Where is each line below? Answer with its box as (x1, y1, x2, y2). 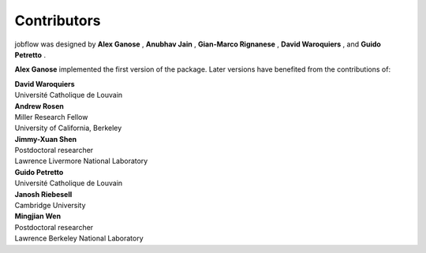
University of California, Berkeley (14, 123, 122, 133)
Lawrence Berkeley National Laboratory (14, 233, 144, 244)
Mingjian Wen (14, 211, 62, 221)
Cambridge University (14, 201, 86, 210)
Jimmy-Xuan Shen (14, 134, 77, 143)
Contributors (14, 12, 102, 29)
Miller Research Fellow (14, 112, 88, 121)
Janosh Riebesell (14, 189, 73, 199)
